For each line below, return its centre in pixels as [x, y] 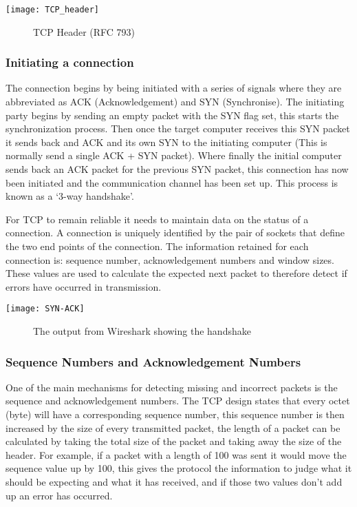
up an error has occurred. [59, 495]
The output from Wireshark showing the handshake [142, 331]
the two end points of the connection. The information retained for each [157, 246]
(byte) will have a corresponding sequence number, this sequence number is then [175, 414]
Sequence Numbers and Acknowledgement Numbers [153, 361]
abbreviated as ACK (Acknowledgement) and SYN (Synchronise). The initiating [175, 102]
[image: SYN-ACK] [45, 309]
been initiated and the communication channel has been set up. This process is [172, 182]
